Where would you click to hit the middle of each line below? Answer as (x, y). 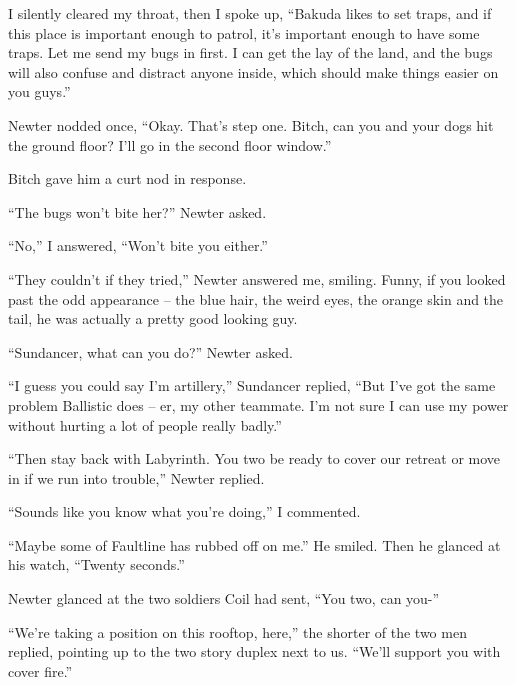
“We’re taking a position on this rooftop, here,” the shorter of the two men (237, 631)
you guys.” (39, 91)
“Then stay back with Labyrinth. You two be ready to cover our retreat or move (254, 458)
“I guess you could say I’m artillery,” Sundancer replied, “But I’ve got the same (252, 385)
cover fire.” (40, 670)
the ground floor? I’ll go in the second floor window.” (170, 144)
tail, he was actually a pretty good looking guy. (153, 318)
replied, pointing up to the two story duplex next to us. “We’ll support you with (254, 651)
